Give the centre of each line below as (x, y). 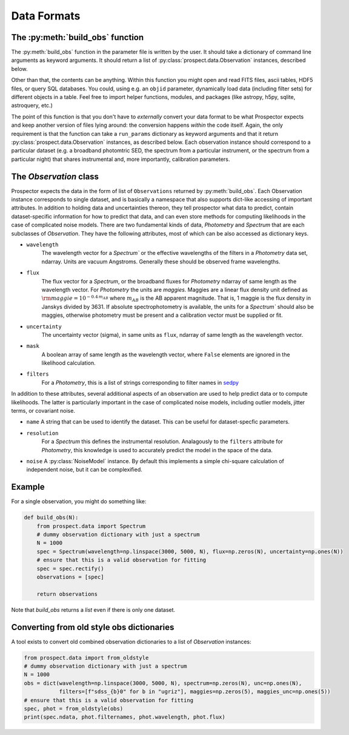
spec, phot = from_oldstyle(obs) (74, 709)
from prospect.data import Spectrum (91, 526)
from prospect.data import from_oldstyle (86, 658)
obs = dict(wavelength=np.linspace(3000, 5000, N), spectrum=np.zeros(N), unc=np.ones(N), (163, 683)
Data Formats (46, 16)
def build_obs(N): (51, 518)
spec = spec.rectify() (70, 568)
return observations (67, 594)
